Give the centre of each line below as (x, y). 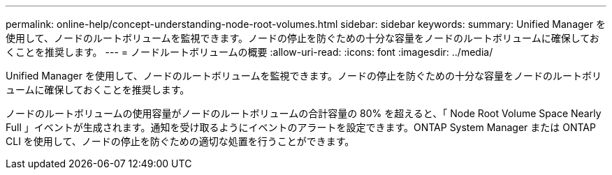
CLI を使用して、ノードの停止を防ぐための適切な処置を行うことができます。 (180, 141)
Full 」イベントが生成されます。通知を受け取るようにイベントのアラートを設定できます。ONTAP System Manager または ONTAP (301, 127)
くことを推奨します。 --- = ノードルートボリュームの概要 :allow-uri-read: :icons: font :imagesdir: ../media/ (249, 52)
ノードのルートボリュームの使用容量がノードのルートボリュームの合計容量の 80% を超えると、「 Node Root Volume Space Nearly (304, 113)
